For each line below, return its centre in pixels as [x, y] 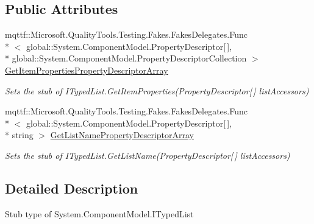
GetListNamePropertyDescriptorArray [122, 135]
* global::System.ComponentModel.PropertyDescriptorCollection [126, 58]
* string [19, 135]
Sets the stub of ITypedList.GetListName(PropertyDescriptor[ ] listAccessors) [148, 155]
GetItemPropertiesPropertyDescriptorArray [87, 70]
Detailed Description [72, 188]
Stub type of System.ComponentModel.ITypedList [99, 213]
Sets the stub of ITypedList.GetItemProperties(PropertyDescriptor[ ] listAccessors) [157, 90]
